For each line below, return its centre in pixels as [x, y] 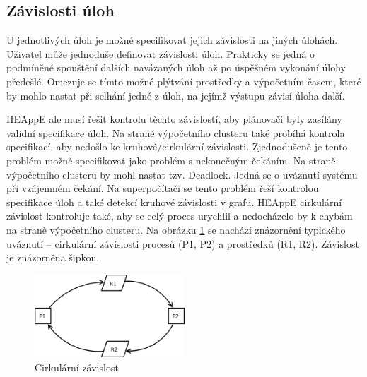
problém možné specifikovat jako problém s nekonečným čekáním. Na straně [171, 160]
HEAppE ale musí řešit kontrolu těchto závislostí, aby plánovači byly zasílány [174, 119]
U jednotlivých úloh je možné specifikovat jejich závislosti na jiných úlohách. [172, 40]
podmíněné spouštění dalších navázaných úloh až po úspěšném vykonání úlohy [176, 67]
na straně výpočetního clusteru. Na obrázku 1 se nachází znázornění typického [176, 229]
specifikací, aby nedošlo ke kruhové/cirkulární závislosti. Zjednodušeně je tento [177, 146]
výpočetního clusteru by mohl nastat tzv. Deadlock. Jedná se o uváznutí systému [182, 174]
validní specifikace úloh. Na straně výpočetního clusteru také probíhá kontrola [176, 132]
